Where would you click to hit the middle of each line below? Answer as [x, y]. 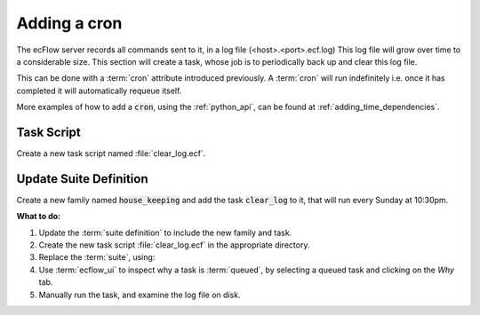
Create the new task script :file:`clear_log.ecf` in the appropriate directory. [174, 245]
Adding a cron [69, 23]
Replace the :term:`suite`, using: [97, 257]
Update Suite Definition [82, 179]
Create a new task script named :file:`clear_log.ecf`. [111, 154]
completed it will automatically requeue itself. [99, 91]
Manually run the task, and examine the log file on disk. [140, 295]
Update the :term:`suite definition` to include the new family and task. [165, 232]
